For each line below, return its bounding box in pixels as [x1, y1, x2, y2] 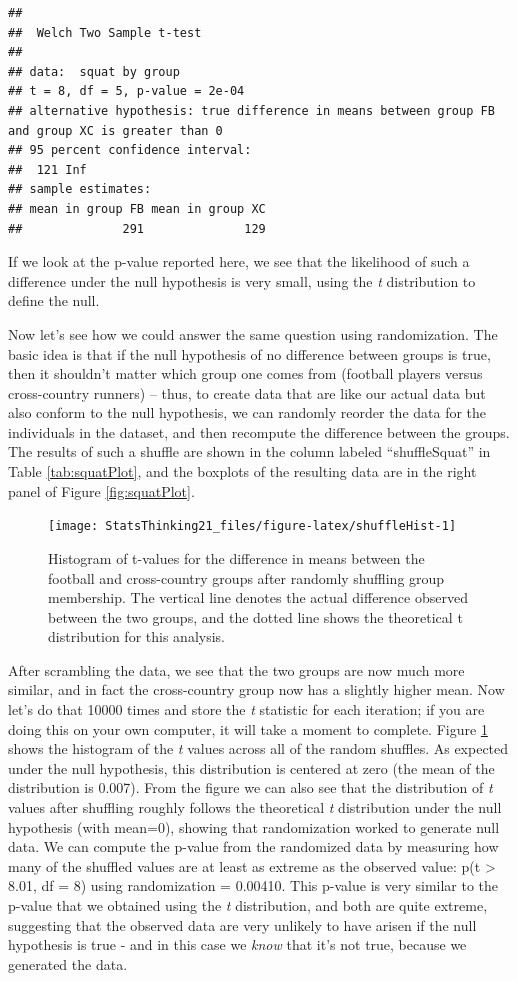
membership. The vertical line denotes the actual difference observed [48, 587, 468, 608]
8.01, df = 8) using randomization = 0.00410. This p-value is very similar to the [8, 875, 499, 896]
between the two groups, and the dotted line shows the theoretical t [48, 606, 463, 627]
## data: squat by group [8, 64, 180, 79]
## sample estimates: [8, 182, 152, 197]
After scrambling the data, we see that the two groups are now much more [8, 659, 465, 680]
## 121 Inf [8, 162, 87, 177]
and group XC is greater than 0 [8, 123, 223, 138]
